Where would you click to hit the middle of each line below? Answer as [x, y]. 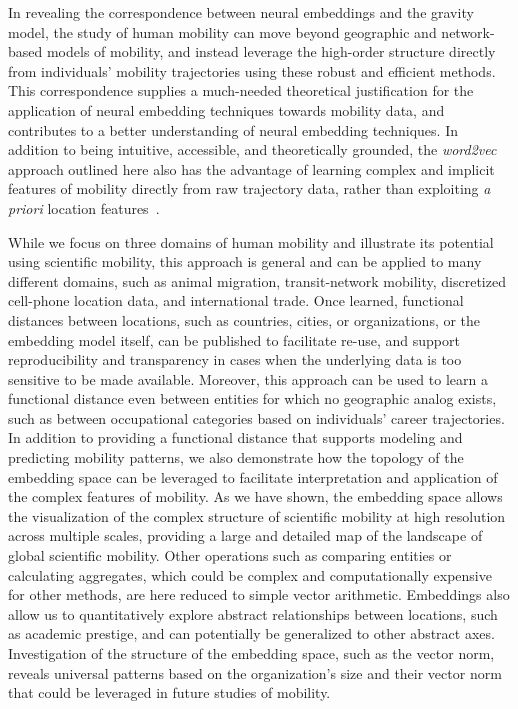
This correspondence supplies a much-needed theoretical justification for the [241, 90]
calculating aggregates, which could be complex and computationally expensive [250, 574]
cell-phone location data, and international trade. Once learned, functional [236, 300]
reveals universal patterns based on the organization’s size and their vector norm [255, 672]
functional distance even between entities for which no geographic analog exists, [252, 398]
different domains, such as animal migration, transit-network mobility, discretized [257, 280]
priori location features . [84, 207]
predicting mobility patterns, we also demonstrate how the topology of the [236, 457]
